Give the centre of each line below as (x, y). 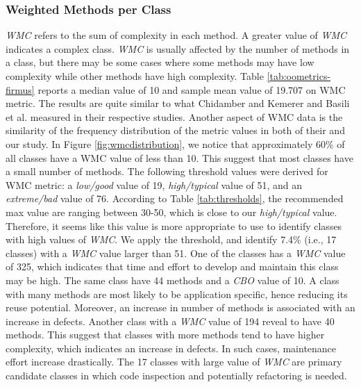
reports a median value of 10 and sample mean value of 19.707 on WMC (192, 89)
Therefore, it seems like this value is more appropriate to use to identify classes (174, 225)
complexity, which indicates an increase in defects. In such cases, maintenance (171, 348)
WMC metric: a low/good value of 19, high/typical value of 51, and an (154, 184)
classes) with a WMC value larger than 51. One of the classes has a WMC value (176, 253)
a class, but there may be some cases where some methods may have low (160, 62)
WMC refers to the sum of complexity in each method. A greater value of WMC (176, 35)
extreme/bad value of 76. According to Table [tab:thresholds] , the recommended (175, 198)
